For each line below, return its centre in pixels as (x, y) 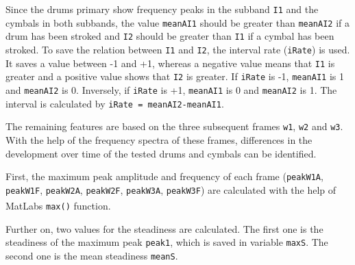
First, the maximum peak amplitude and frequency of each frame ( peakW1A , (164, 176)
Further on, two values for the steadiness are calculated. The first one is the (164, 228)
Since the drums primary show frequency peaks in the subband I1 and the (162, 9)
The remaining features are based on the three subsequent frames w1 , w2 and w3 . (174, 126)
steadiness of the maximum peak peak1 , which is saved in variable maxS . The (167, 242)
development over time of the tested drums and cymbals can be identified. (161, 153)
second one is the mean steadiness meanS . (92, 255)
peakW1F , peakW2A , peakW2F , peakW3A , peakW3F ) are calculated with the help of (171, 189)
